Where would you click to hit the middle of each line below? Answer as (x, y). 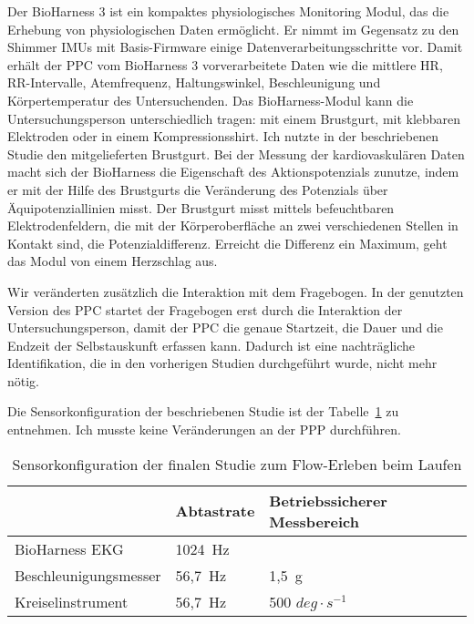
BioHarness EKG (69, 548)
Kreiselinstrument (72, 601)
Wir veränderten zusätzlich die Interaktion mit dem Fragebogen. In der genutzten (236, 291)
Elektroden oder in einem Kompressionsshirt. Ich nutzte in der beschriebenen (223, 136)
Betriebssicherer (328, 500)
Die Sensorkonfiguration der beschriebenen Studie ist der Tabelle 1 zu (203, 411)
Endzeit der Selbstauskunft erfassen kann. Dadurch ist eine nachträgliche (211, 345)
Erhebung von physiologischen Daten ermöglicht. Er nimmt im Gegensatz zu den (233, 29)
